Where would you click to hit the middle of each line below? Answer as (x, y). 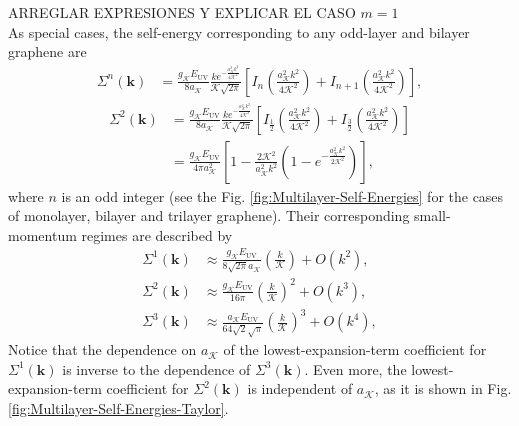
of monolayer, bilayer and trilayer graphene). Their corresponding (209, 215)
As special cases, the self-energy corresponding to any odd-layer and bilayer (239, 31)
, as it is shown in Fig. (443, 388)
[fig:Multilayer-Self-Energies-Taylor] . (118, 407)
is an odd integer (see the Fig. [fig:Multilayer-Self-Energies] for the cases (282, 195)
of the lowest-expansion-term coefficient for (355, 349)
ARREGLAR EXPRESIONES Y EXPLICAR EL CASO (182, 12)
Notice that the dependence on (102, 349)
